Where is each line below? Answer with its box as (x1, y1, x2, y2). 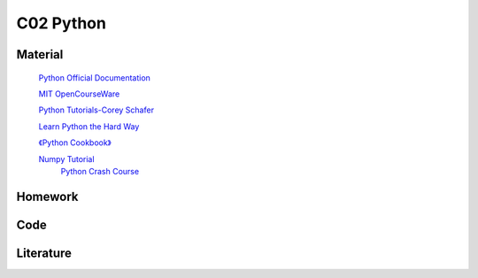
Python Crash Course (60, 166, 140, 176)
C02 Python (16, 13, 106, 33)
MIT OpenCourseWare (38, 89, 120, 99)
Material (16, 47, 64, 62)
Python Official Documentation (38, 72, 150, 83)
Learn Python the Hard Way (38, 120, 140, 132)
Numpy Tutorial (38, 153, 95, 164)
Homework (16, 189, 79, 204)
